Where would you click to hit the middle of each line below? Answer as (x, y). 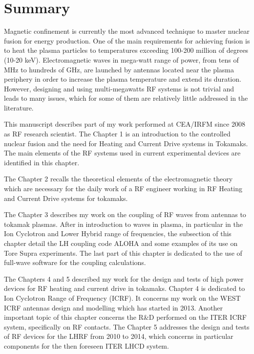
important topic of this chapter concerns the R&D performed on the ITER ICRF (125, 317)
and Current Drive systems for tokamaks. (66, 198)
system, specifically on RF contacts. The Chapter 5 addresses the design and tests (127, 326)
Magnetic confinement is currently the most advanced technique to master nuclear (127, 31)
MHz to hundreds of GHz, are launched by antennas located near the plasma (119, 69)
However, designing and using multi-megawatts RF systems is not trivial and (119, 88)
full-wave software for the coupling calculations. (75, 262)
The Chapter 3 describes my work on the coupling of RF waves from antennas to (125, 214)
